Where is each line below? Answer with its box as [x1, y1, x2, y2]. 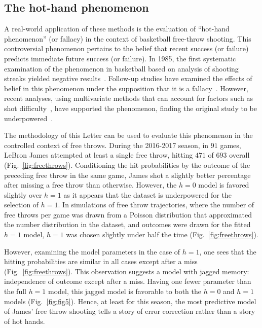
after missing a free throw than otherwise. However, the [4, 179, 177, 190]
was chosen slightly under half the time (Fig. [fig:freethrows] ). [66, 229, 258, 240]
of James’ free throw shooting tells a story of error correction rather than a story [4, 306, 255, 316]
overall [229, 150, 250, 160]
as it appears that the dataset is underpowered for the [63, 189, 232, 200]
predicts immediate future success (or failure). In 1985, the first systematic [4, 53, 236, 63]
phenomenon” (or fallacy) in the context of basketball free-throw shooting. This [4, 33, 251, 44]
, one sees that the [199, 246, 256, 257]
